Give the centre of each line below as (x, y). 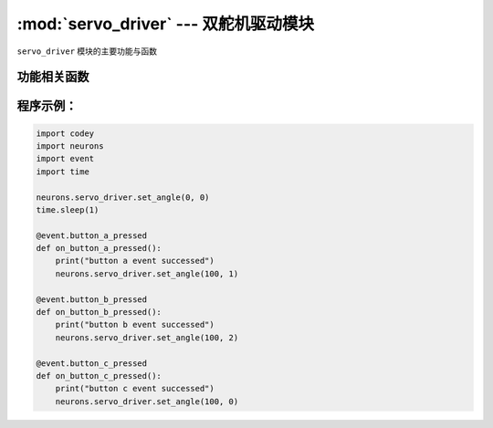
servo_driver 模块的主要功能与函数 (87, 51)
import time (63, 172)
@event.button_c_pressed (92, 363)
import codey (65, 133)
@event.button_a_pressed (92, 235)
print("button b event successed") (135, 325)
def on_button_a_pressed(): (99, 248)
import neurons (70, 146)
